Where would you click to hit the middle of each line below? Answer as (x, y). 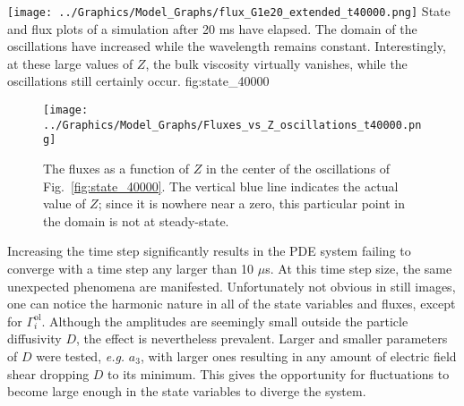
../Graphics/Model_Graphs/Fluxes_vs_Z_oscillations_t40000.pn (232, 125)
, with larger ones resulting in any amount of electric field (298, 355)
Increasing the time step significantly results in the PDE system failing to (209, 251)
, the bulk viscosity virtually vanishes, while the (276, 63)
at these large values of (70, 63)
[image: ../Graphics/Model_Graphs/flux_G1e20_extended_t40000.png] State (229, 11)
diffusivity (34, 338)
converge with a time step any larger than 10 (131, 268)
